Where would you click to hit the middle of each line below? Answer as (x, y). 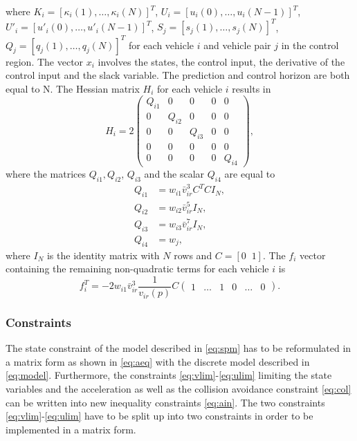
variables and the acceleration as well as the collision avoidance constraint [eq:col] (178, 389)
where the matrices (46, 173)
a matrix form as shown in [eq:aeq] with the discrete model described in (158, 361)
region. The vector (45, 61)
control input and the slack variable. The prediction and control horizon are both (178, 75)
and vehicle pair (237, 45)
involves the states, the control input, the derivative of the (221, 61)
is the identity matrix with (103, 255)
